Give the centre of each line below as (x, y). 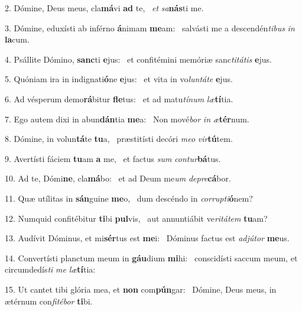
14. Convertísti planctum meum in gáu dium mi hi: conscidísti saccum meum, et (151, 257)
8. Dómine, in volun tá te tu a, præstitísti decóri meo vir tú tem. (119, 139)
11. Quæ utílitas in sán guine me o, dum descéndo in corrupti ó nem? (129, 198)
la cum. (17, 39)
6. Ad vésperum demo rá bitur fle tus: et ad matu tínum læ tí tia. (119, 98)
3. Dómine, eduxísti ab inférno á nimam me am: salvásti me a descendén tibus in (150, 27)
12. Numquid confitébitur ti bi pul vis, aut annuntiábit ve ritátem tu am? (136, 218)
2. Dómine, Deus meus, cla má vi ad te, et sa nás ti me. (104, 8)
